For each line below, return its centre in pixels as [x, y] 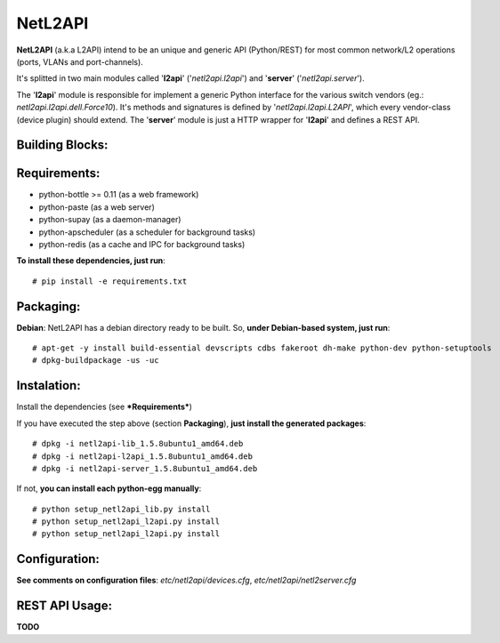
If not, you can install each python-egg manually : [109, 488]
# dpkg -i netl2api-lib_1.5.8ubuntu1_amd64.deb [138, 444]
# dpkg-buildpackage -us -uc [96, 361]
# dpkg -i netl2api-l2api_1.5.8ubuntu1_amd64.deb [143, 456]
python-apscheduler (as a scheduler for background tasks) [147, 232]
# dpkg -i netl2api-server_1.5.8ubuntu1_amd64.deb [145, 468]
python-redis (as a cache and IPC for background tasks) [142, 244]
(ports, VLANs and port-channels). [80, 61]
